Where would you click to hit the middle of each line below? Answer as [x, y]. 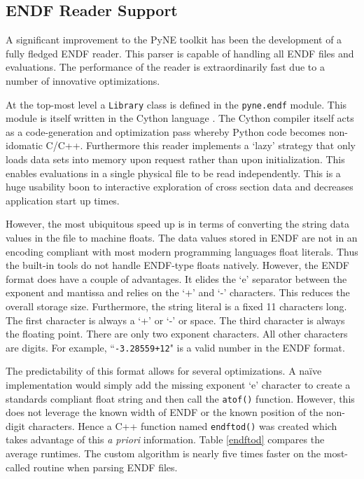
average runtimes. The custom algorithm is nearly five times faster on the [163, 453]
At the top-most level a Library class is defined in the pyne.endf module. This [176, 104]
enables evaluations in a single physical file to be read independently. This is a [173, 173]
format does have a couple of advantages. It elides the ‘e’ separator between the [176, 278]
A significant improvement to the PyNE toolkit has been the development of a [174, 40]
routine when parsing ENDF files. [105, 467]
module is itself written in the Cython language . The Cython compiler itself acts [180, 118]
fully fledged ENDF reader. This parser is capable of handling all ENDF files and [180, 53]
